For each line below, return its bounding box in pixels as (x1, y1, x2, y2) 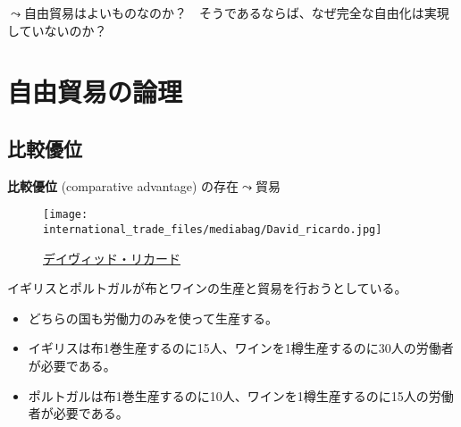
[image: (43, 208, 88, 222)
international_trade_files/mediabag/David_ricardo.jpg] (43, 223, 382, 237)
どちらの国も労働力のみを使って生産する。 (28, 308, 279, 327)
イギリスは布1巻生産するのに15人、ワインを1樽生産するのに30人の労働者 (28, 339, 454, 357)
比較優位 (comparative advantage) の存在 (7, 176, 239, 195)
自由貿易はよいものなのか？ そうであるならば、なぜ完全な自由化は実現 (23, 4, 449, 21)
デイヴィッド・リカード (43, 248, 180, 267)
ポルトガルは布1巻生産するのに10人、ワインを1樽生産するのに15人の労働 (28, 386, 454, 405)
